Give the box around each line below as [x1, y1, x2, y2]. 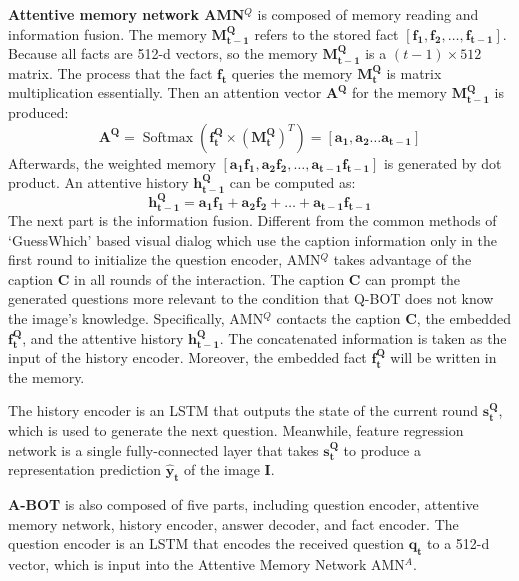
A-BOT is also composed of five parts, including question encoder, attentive [8, 493, 479, 514]
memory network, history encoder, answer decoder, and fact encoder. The [8, 513, 459, 534]
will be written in [390, 347, 497, 368]
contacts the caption [276, 307, 401, 328]
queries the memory [231, 62, 353, 83]
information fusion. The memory [8, 23, 207, 44]
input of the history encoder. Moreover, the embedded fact [8, 347, 367, 368]
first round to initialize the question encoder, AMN [8, 249, 321, 270]
